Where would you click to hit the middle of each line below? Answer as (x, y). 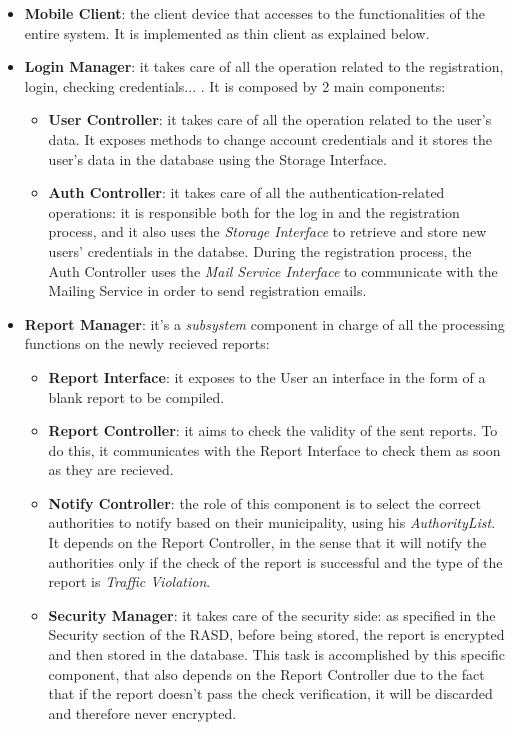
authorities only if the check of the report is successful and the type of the (275, 561)
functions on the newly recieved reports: (147, 343)
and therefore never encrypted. (142, 712)
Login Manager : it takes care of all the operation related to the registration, (264, 66)
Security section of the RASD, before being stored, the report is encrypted (276, 634)
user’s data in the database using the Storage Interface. (217, 158)
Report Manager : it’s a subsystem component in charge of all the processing (264, 323)
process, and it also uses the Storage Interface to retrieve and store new (267, 231)
